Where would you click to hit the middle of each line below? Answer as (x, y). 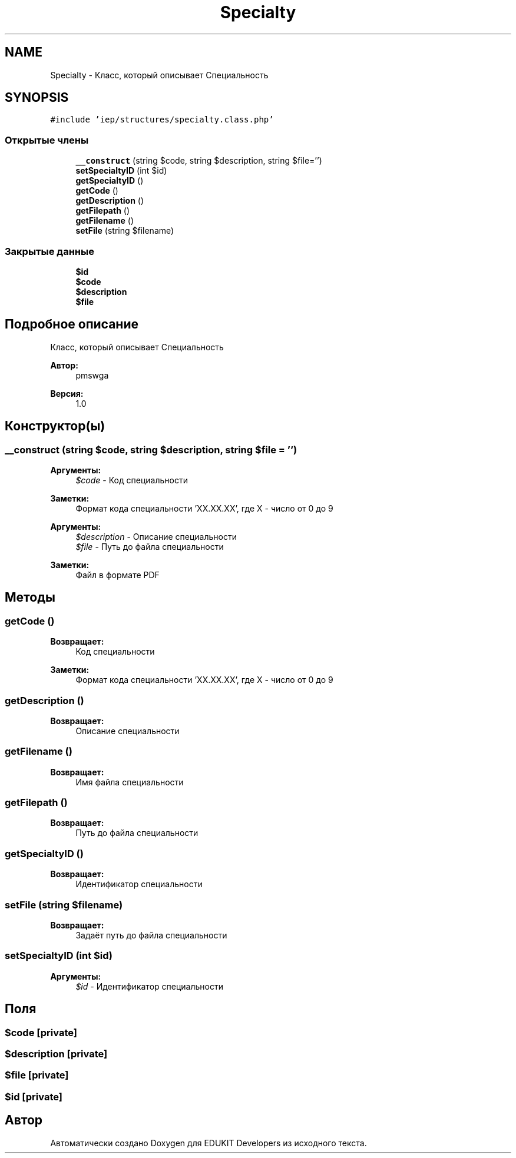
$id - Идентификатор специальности (149, 986)
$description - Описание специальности (156, 537)
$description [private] (56, 1054)
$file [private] (37, 1075)
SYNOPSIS (37, 98)
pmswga (92, 375)
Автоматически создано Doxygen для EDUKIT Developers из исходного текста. (209, 1143)
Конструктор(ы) (55, 426)
